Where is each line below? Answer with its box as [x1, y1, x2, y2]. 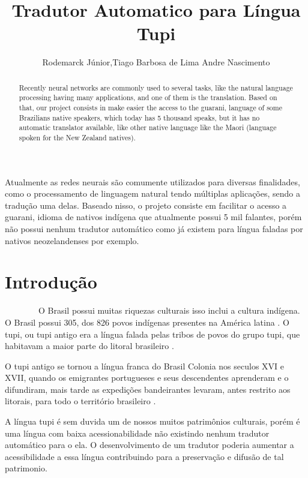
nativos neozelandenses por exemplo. [5, 234, 139, 246]
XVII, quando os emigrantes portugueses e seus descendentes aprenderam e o [5, 371, 289, 384]
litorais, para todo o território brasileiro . [5, 395, 156, 407]
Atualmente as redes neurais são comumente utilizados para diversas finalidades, [5, 175, 300, 188]
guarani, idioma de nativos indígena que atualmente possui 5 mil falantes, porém [5, 211, 302, 223]
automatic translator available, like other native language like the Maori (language [19, 122, 277, 133]
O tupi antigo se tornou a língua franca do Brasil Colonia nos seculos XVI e [5, 359, 285, 372]
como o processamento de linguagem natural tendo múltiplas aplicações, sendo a [5, 187, 300, 200]
